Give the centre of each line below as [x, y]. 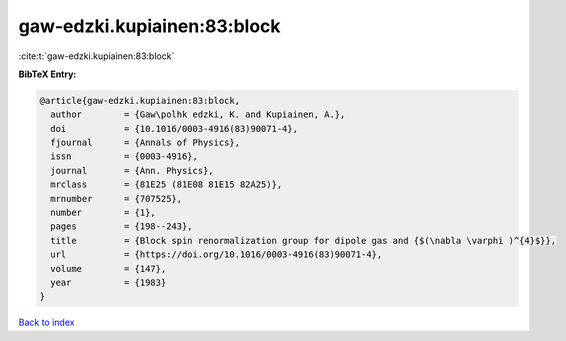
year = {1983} [108, 282]
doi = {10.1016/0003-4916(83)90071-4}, [174, 128]
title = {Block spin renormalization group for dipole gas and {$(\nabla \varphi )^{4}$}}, [303, 240]
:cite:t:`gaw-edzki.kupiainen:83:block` [96, 56]
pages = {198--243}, [122, 226]
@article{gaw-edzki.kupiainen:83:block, [139, 100]
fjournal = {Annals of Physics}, [145, 143]
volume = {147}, [108, 268]
